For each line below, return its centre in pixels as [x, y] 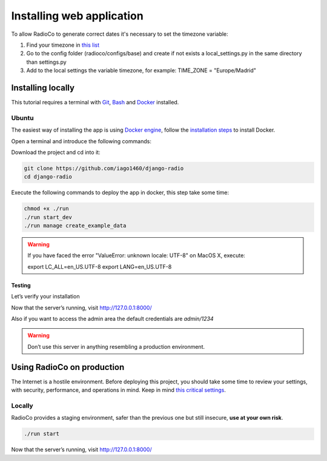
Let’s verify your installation [45, 297]
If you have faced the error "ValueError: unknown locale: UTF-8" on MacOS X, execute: [136, 255]
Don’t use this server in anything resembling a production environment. [116, 346]
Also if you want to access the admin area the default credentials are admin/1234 [113, 319]
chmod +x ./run [46, 209]
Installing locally [43, 88]
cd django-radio [48, 177]
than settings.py [46, 62]
